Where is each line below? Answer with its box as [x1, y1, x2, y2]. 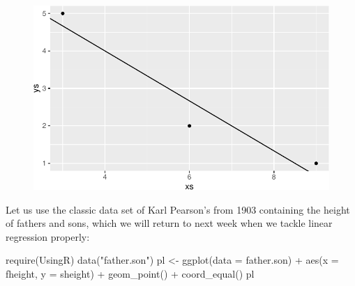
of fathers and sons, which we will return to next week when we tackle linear [6, 216, 333, 230]
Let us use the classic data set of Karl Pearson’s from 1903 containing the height [6, 202, 350, 216]
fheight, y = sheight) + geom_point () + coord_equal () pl [6, 266, 255, 280]
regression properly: [6, 229, 90, 244]
